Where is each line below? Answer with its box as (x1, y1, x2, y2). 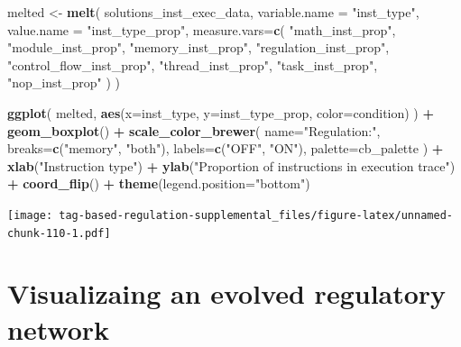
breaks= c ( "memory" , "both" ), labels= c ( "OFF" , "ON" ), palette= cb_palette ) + (7, 139, 444, 158)
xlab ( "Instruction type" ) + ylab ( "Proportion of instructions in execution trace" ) (7, 156, 456, 175)
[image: (7, 208, 53, 222)
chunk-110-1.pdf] (7, 226, 111, 240)
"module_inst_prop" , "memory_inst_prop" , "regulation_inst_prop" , (7, 38, 390, 57)
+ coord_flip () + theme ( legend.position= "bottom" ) (7, 174, 310, 193)
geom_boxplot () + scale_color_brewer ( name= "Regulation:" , (7, 121, 381, 140)
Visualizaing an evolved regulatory (7, 275, 447, 312)
